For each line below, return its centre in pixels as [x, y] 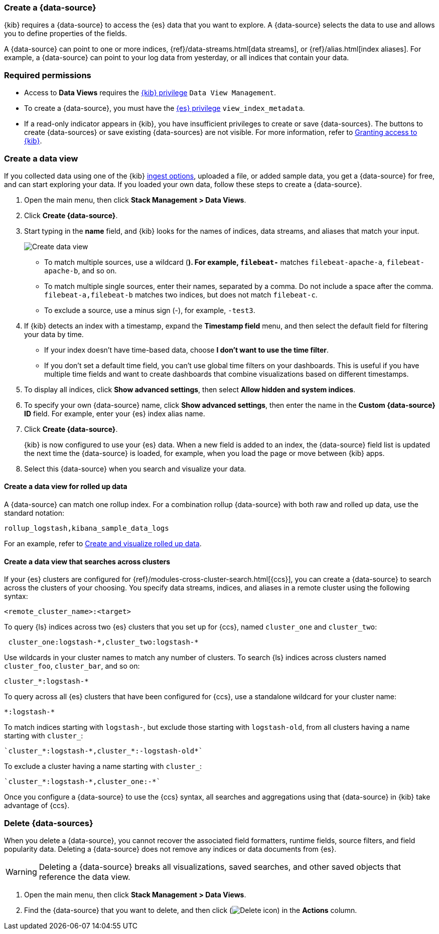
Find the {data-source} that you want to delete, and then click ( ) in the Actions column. [191, 910]
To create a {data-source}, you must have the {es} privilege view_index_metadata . [165, 108]
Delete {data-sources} [49, 823]
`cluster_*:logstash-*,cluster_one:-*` [82, 782]
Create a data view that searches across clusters [87, 561]
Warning [21, 872]
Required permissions [48, 75]
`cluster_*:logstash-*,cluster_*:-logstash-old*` [104, 751]
